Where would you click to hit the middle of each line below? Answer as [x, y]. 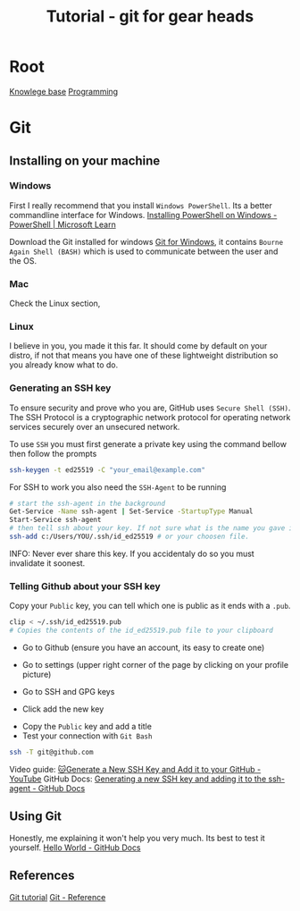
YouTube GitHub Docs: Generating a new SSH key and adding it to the [138, 779]
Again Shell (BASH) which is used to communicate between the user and [144, 251]
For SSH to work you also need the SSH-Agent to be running [118, 487]
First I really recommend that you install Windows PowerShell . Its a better [141, 205]
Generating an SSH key [60, 388]
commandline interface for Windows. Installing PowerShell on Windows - [143, 215]
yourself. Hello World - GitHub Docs [75, 848]
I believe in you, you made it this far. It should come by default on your [138, 346]
